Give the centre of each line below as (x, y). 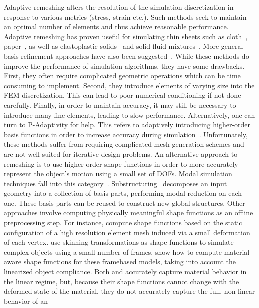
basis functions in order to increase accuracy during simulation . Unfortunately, (126, 134)
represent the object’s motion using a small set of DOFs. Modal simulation (118, 174)
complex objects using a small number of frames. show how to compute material (127, 252)
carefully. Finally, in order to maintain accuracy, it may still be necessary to (120, 104)
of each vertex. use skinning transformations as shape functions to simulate (119, 242)
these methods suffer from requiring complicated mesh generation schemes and (124, 144)
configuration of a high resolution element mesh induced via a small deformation (127, 232)
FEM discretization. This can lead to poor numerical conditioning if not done (123, 95)
